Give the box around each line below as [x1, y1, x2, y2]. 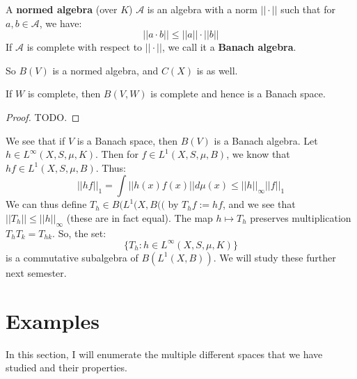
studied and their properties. [6, 360, 127, 375]
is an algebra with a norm [147, 2, 257, 16]
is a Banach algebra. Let [214, 133, 318, 147]
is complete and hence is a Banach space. [150, 86, 326, 101]
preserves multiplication [250, 210, 351, 225]
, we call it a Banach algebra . [161, 40, 296, 54]
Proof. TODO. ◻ [6, 109, 80, 124]
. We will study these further [213, 250, 336, 264]
